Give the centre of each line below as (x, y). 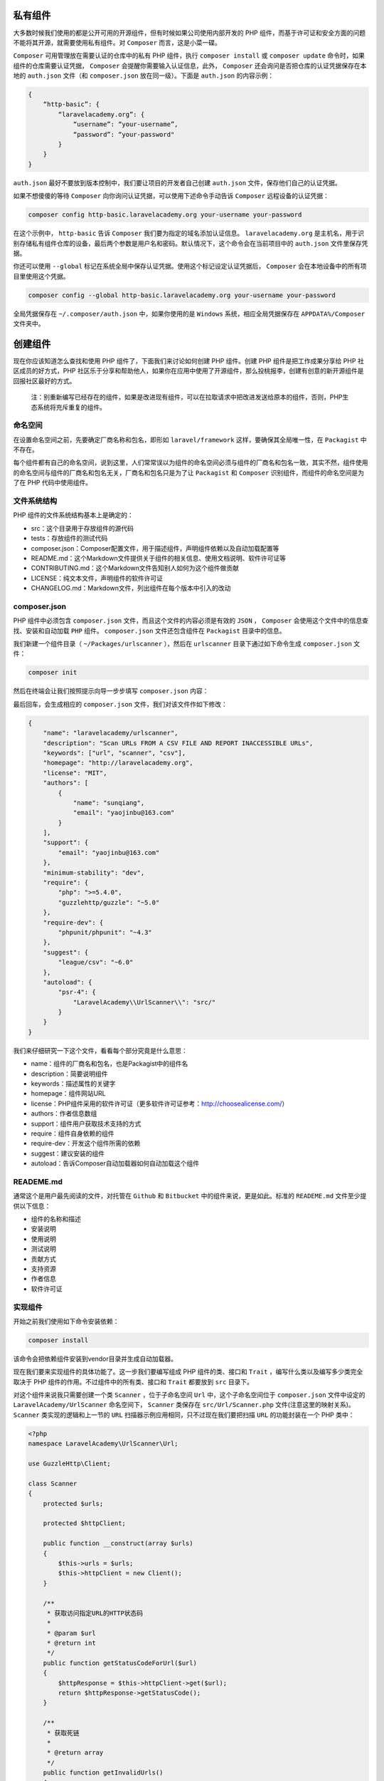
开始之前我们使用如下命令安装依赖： (66, 1321)
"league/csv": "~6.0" (96, 962)
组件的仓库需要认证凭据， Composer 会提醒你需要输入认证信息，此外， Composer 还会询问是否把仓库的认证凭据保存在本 (190, 66)
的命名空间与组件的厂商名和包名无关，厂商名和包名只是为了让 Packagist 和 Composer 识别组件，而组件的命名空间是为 (189, 472)
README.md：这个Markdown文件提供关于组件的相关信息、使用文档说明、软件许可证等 (158, 558)
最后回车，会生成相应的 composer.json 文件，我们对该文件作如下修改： (120, 704)
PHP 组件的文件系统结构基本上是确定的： (74, 515)
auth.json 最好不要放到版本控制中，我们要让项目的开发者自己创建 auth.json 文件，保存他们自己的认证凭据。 (177, 182)
